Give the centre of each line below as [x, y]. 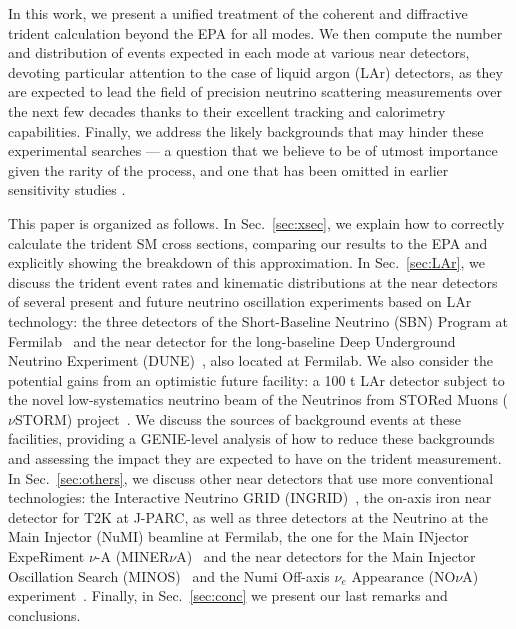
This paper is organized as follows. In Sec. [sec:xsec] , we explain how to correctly [256, 222]
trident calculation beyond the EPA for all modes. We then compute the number [255, 32]
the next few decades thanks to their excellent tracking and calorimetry [227, 110]
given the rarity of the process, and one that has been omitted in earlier [228, 169]
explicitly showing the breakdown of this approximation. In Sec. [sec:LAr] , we [246, 262]
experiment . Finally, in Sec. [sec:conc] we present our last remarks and [228, 595]
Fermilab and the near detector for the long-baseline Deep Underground [232, 340]
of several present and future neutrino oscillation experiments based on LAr [240, 301]
